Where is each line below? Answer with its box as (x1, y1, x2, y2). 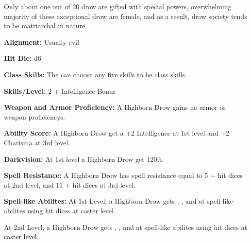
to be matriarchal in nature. (4, 20, 87, 31)
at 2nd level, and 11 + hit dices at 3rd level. (4, 179, 135, 190)
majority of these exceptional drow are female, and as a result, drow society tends (4, 11, 247, 21)
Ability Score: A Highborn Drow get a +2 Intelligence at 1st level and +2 (4, 128, 230, 138)
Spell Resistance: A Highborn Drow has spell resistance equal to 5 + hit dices (4, 170, 243, 180)
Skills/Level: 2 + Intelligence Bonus (4, 86, 116, 96)
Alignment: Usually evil (4, 36, 79, 47)
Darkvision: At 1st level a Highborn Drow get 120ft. (4, 154, 164, 164)
